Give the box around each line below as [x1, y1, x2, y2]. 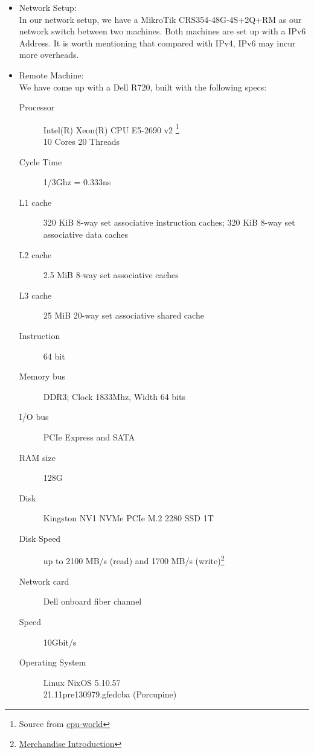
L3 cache [19, 288, 52, 301]
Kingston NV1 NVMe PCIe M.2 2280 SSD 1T [43, 512, 214, 524]
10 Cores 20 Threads [43, 135, 120, 147]
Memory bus [19, 370, 66, 383]
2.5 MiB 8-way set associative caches [43, 268, 179, 281]
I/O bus [19, 410, 49, 423]
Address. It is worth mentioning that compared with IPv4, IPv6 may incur [19, 36, 296, 49]
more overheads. [19, 48, 79, 61]
